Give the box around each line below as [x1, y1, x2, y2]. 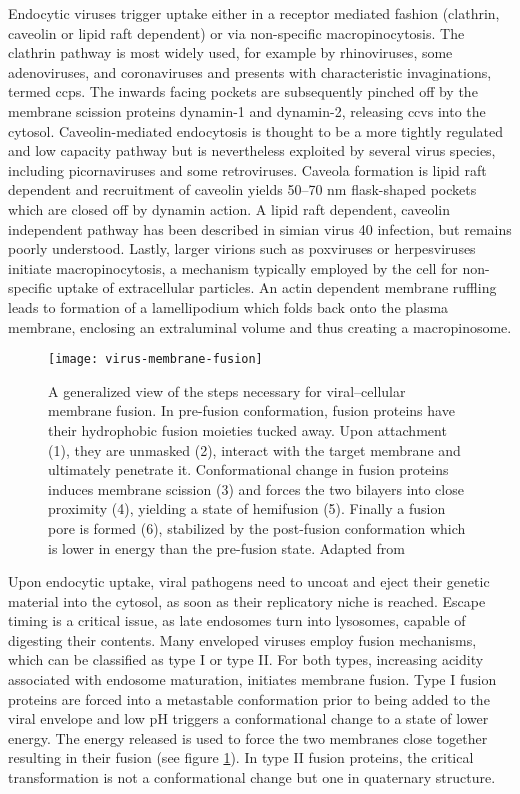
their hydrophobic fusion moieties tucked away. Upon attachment [48, 419, 447, 440]
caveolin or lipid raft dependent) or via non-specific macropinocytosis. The [8, 22, 465, 43]
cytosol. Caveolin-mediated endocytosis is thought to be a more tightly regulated [8, 120, 504, 141]
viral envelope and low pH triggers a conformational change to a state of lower [8, 708, 489, 729]
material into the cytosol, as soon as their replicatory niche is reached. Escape [8, 590, 486, 611]
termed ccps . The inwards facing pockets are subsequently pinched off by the [8, 81, 478, 102]
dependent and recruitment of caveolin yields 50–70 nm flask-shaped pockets [8, 179, 477, 200]
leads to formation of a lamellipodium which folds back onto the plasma [8, 296, 449, 317]
